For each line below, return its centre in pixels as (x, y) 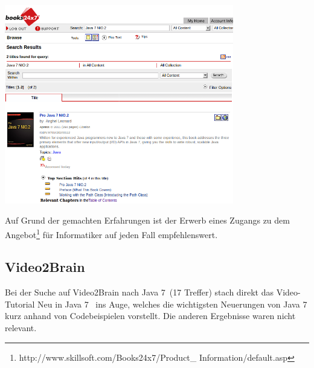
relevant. (21, 328)
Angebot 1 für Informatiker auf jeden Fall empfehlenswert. (111, 233)
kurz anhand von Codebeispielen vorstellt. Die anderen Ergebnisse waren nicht (150, 316)
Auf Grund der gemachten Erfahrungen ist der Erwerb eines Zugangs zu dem (147, 220)
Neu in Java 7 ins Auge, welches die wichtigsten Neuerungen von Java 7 (172, 304)
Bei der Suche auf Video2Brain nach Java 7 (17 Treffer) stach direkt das (139, 292)
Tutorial (20, 304)
